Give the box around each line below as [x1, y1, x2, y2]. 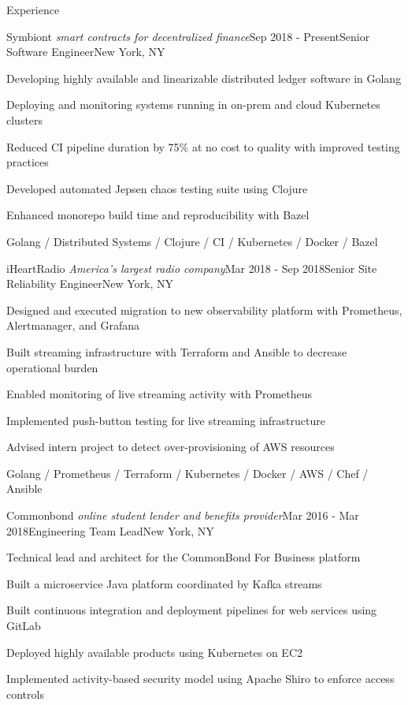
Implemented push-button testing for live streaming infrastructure [6, 412, 325, 428]
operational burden [6, 359, 98, 375]
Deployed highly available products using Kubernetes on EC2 [6, 643, 303, 660]
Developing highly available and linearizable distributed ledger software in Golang [6, 69, 402, 86]
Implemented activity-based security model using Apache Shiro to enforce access [6, 670, 395, 687]
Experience [6, 2, 60, 17]
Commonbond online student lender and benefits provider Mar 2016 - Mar [6, 507, 359, 524]
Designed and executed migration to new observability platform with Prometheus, [6, 301, 402, 318]
